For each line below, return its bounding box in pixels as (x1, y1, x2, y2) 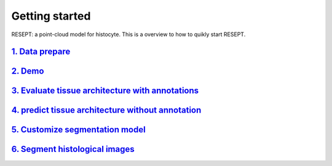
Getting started (11, 9, 91, 23)
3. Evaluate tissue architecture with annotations (11, 86, 199, 96)
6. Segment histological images (11, 144, 135, 154)
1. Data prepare (11, 47, 71, 57)
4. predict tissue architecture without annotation (11, 105, 202, 116)
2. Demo (11, 66, 44, 77)
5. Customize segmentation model (11, 124, 146, 135)
